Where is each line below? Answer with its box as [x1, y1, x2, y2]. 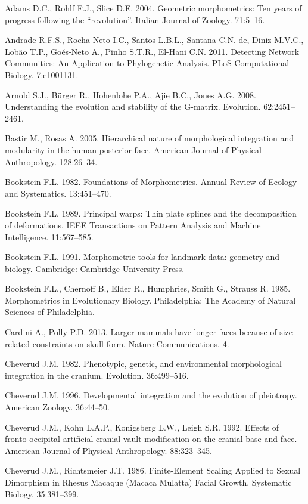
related [5, 337, 30, 350]
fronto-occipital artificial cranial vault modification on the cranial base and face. [5, 432, 297, 445]
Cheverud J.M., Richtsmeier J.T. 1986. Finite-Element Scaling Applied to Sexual [5, 464, 301, 477]
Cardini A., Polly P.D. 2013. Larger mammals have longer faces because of [5, 326, 277, 338]
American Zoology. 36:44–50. [5, 401, 110, 413]
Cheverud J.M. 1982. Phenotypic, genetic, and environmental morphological [5, 357, 282, 370]
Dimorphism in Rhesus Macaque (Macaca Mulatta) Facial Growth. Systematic [5, 476, 292, 488]
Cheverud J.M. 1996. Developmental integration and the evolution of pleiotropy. [5, 389, 297, 401]
